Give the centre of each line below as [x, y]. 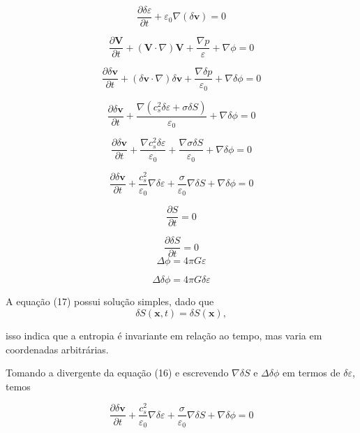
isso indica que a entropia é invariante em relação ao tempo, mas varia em [164, 336]
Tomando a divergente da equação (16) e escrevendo [117, 373]
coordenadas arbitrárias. [57, 349]
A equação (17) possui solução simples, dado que [110, 301]
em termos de [312, 373]
